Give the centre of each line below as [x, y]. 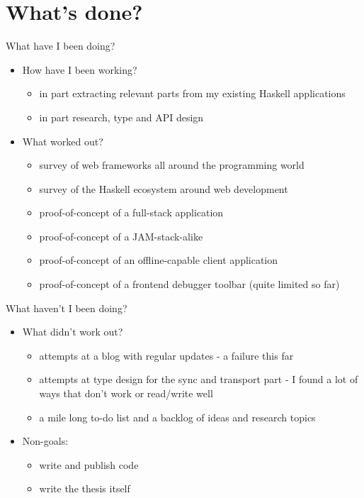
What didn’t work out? [73, 332]
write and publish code [89, 464]
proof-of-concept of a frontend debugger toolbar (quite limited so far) [189, 284]
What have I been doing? [61, 46]
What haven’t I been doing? [67, 308]
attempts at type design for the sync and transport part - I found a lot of [199, 379]
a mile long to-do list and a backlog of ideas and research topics [177, 417]
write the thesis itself [85, 488]
